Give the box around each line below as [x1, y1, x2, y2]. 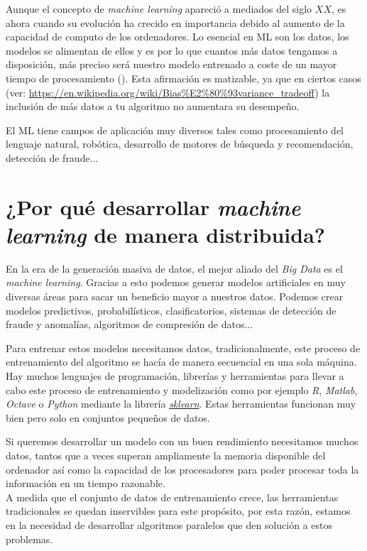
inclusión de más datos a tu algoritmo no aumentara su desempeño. [6, 99, 300, 114]
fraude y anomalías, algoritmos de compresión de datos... [6, 317, 253, 332]
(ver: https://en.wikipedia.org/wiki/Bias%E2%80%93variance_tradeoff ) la [6, 84, 330, 99]
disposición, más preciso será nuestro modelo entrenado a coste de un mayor [6, 57, 337, 72]
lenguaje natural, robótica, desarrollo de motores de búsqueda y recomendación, [6, 136, 354, 151]
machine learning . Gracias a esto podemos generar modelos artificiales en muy [6, 275, 346, 290]
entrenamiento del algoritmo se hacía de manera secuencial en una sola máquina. [6, 354, 357, 369]
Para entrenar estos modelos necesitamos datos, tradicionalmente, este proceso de [6, 340, 361, 355]
